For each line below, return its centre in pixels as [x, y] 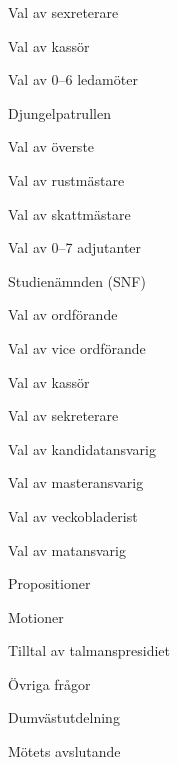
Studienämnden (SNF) [77, 280]
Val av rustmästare [66, 179]
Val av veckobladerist [73, 515]
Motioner [36, 616]
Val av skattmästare [69, 213]
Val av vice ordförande [77, 347]
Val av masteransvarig [76, 482]
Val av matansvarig [67, 549]
